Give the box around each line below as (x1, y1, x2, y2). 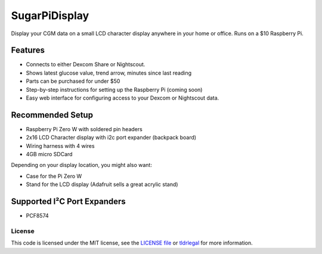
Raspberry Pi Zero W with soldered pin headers (26, 125, 143, 132)
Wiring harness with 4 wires (26, 142, 95, 149)
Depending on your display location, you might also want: (11, 162, 152, 169)
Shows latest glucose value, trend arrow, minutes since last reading (26, 69, 192, 76)
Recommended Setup (11, 110, 94, 120)
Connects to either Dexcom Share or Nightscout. (26, 61, 145, 68)
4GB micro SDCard (26, 151, 73, 158)
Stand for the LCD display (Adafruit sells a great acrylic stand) (26, 181, 178, 188)
